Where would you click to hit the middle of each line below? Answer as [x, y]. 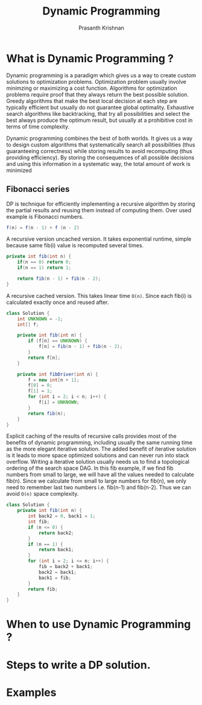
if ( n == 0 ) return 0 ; [44, 262]
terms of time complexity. [38, 126]
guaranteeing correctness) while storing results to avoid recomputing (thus [99, 151]
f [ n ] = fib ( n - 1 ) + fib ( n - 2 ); [80, 347]
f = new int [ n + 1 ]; [54, 380]
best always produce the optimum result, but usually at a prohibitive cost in [99, 120]
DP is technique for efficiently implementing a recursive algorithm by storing [101, 204]
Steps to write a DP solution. [78, 665]
